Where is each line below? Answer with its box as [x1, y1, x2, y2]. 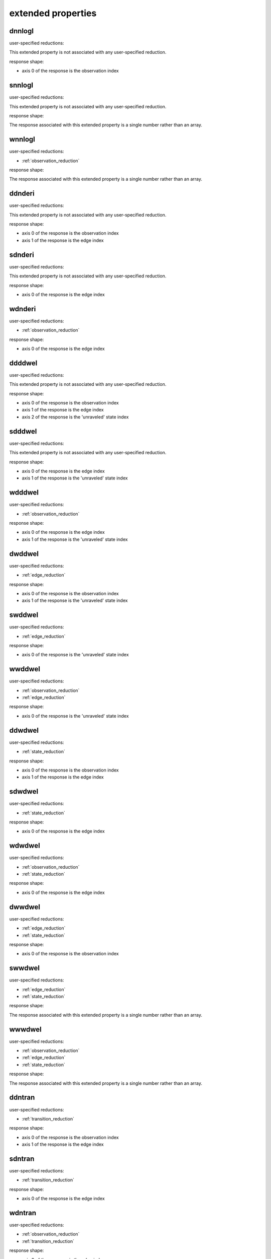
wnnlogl [9, 135, 35, 144]
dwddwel [9, 549, 39, 558]
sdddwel [9, 427, 37, 436]
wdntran [9, 1209, 37, 1217]
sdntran [9, 1154, 35, 1163]
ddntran [9, 1093, 35, 1102]
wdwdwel [9, 842, 40, 850]
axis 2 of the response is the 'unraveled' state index [22, 413, 129, 420]
